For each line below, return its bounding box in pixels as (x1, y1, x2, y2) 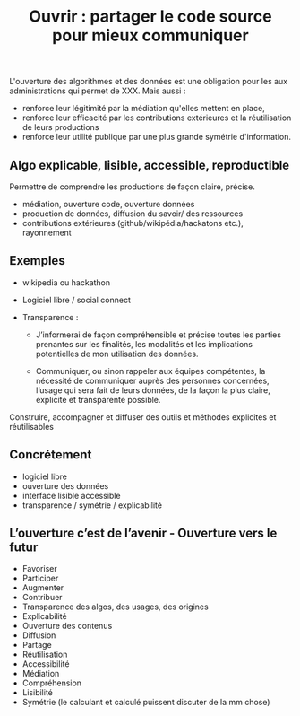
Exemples (9, 253, 65, 268)
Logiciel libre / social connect (21, 294, 132, 305)
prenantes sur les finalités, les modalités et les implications (35, 338, 253, 349)
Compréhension (21, 677, 82, 688)
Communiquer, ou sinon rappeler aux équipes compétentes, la (35, 365, 266, 376)
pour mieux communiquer (52, 25, 249, 46)
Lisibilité (21, 687, 54, 698)
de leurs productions (21, 122, 99, 133)
